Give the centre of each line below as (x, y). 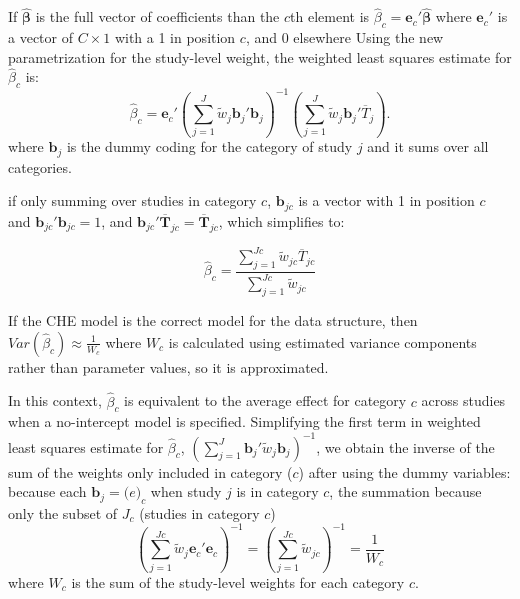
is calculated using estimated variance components (322, 341)
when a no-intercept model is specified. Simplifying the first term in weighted (244, 421)
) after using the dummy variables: (404, 471)
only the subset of (63, 512)
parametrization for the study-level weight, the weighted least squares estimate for (260, 56)
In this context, (55, 400)
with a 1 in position (175, 37)
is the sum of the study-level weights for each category (238, 581)
